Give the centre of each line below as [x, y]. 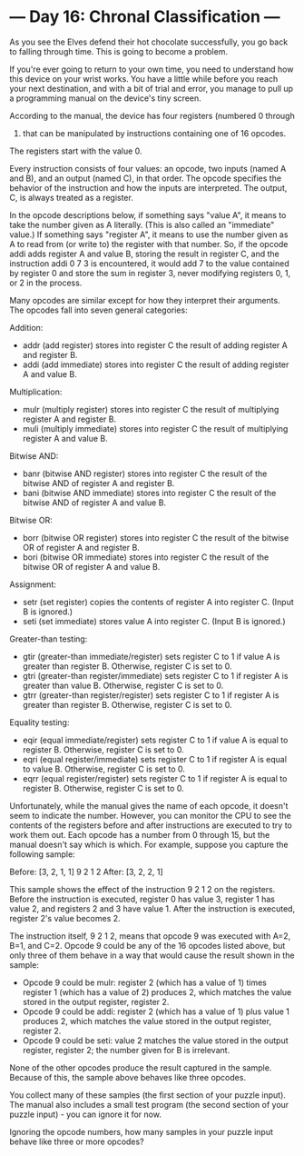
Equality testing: [39, 722]
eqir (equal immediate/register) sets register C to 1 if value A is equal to [155, 740]
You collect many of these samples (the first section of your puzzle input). [147, 1095]
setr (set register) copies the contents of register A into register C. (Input [158, 602]
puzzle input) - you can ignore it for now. [85, 1114]
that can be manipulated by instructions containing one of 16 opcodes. [154, 133]
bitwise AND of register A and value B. [94, 503]
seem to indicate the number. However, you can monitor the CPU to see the [151, 815]
